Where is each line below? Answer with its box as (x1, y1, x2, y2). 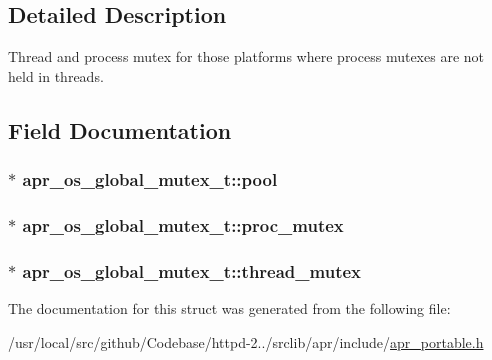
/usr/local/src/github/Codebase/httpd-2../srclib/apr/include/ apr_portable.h (8, 331, 484, 352)
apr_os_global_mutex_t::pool (22, 167, 278, 192)
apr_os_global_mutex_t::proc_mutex (22, 212, 344, 237)
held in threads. (8, 65, 104, 86)
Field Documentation (8, 114, 232, 145)
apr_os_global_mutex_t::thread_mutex (22, 258, 361, 283)
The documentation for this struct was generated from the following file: (8, 298, 451, 319)
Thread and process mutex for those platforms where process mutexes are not (8, 46, 484, 67)
